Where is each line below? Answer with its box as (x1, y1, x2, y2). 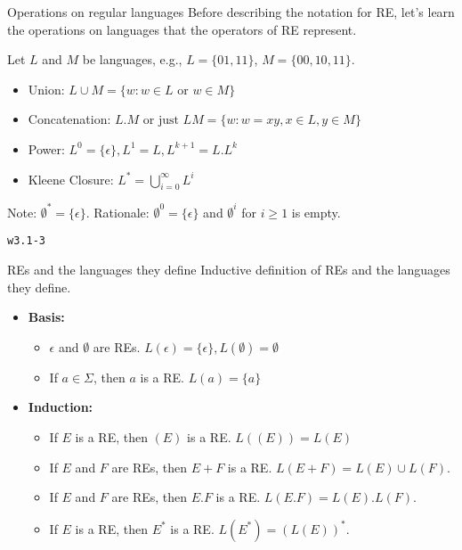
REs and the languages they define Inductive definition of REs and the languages (7, 260, 450, 279)
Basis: (28, 308, 65, 326)
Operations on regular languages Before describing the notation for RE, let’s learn (7, 3, 455, 21)
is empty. (291, 202, 341, 221)
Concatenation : (28, 110, 111, 128)
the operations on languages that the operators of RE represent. (7, 20, 357, 38)
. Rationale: (85, 202, 150, 221)
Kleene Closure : (28, 169, 114, 188)
